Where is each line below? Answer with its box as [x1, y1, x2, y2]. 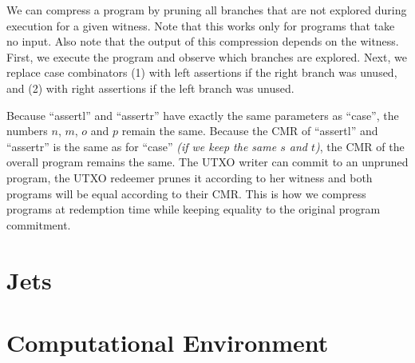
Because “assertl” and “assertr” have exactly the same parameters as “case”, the [6, 106, 399, 123]
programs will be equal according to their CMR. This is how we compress [6, 185, 366, 201]
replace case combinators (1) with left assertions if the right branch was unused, [6, 64, 397, 81]
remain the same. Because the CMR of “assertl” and [121, 122, 378, 139]
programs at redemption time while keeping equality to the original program [6, 201, 381, 217]
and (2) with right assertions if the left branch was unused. [6, 79, 294, 96]
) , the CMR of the [314, 138, 405, 154]
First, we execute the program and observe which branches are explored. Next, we [6, 48, 407, 65]
